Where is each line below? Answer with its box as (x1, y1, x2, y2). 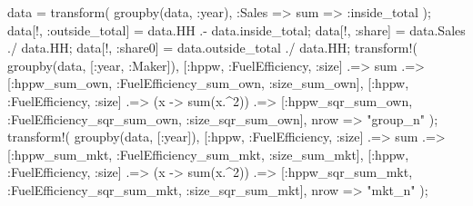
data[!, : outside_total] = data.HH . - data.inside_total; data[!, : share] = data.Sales (7, 20, 466, 39)
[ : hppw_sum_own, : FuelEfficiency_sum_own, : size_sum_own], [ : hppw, (7, 74, 409, 93)
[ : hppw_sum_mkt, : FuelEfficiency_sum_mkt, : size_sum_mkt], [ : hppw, (7, 144, 409, 163)
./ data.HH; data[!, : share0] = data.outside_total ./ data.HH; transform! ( (7, 38, 418, 57)
